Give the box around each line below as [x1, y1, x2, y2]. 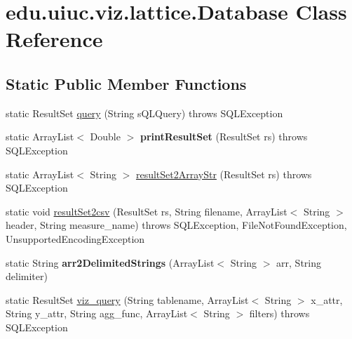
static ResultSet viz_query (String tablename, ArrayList [6, 292, 249, 307]
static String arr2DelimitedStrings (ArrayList [6, 255, 215, 270]
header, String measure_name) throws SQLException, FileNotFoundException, [6, 218, 347, 232]
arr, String [276, 255, 321, 270]
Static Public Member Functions [6, 72, 247, 94]
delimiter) [6, 269, 48, 284]
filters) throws [249, 306, 310, 321]
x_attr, [311, 292, 343, 307]
